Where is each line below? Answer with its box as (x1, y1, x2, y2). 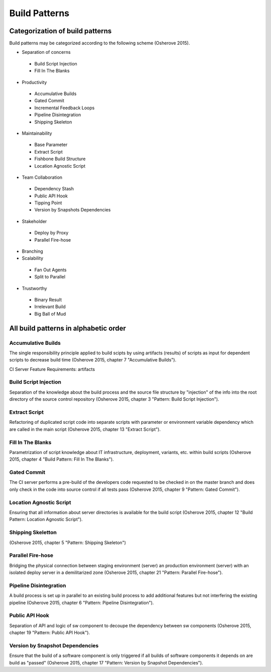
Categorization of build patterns (9, 27, 112, 35)
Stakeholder (22, 218, 47, 224)
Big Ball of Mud (34, 311, 66, 317)
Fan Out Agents (34, 267, 67, 273)
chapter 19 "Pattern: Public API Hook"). (9, 630, 90, 636)
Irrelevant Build (34, 304, 66, 310)
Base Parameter (34, 141, 68, 148)
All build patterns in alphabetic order (9, 324, 126, 332)
